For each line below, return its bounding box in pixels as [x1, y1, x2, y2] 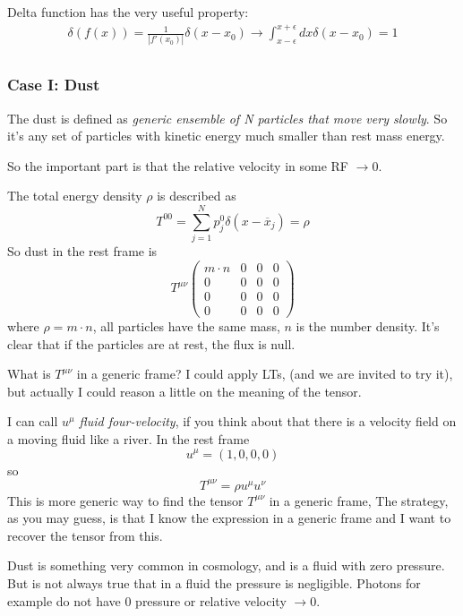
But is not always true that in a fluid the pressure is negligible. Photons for [7, 574, 421, 592]
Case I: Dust [7, 73, 100, 96]
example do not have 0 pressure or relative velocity [7, 591, 287, 610]
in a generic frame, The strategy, [269, 491, 449, 509]
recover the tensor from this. [7, 526, 163, 544]
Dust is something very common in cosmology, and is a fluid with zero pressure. [7, 556, 445, 575]
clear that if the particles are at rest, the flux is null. [7, 334, 296, 353]
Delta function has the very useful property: [7, 3, 249, 21]
